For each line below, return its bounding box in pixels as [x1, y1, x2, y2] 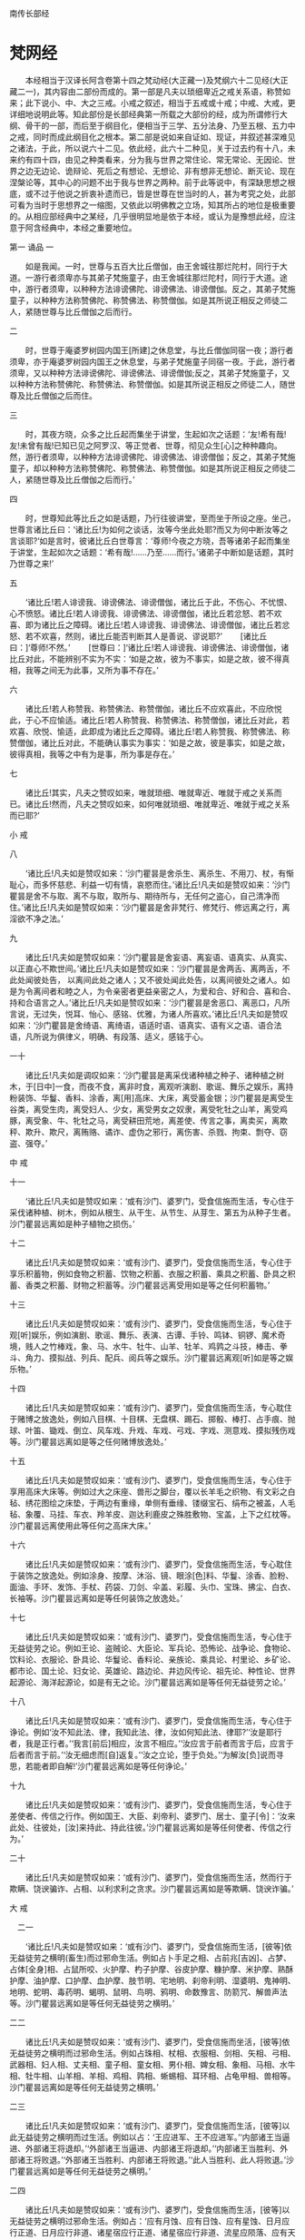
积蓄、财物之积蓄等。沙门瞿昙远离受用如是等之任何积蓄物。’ [48, 1279, 271, 1291]
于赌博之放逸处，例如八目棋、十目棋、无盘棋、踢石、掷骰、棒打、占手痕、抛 [9, 1413, 296, 1424]
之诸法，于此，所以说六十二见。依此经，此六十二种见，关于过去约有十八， [9, 142, 288, 153]
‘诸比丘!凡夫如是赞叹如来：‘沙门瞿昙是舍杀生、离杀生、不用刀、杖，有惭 [25, 868, 295, 879]
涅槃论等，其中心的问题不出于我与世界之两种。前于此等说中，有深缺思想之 [9, 176, 288, 188]
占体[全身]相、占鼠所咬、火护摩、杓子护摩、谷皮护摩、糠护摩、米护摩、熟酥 [9, 1963, 294, 1974]
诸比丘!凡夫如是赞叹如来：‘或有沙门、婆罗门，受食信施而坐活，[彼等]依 [25, 2036, 290, 2047]
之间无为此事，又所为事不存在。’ [40, 664, 159, 675]
